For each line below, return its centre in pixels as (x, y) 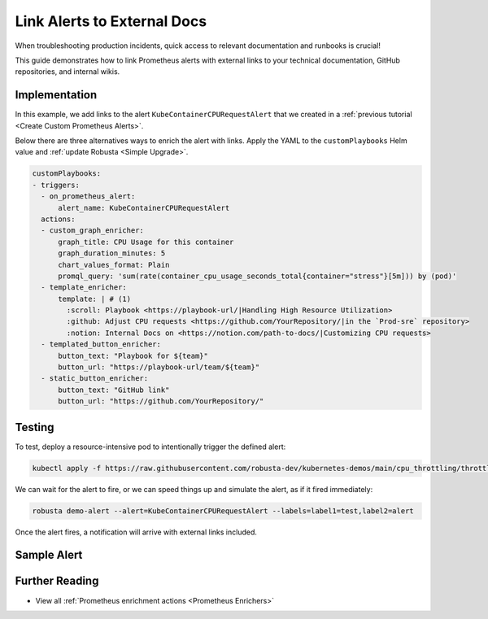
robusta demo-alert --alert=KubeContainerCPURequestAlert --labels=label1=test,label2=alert (223, 511)
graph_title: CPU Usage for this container (146, 242)
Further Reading (57, 581)
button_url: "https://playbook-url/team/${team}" (159, 367)
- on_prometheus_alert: (88, 196)
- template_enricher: (84, 288)
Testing (35, 427)
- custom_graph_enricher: (92, 231)
